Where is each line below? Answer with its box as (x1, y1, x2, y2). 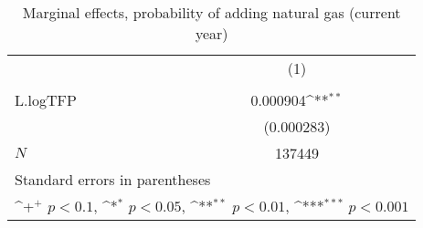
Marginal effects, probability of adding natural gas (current (22, 2, 401, 23)
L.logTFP (15, 89, 77, 110)
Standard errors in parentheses (15, 169, 211, 190)
